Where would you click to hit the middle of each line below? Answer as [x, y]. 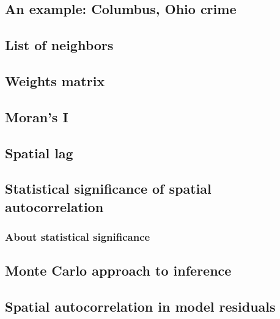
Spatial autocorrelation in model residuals [140, 306]
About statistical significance [78, 237]
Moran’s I [37, 116]
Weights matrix [55, 80]
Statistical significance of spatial [108, 189]
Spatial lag [39, 152]
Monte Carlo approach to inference [118, 270]
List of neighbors [59, 45]
